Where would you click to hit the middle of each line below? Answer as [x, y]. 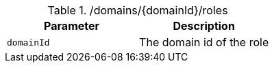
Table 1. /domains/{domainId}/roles [138, 10]
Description [204, 26]
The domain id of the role [204, 42]
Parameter [72, 26]
